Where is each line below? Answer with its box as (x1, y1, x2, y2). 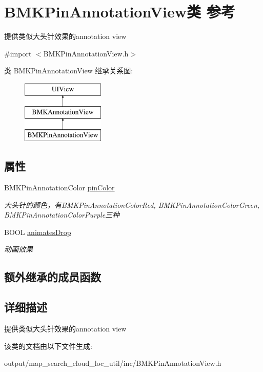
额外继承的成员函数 (4, 269, 101, 285)
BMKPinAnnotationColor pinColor (4, 182, 115, 193)
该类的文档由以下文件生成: (4, 340, 92, 351)
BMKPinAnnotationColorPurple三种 (4, 209, 120, 220)
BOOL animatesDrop (4, 226, 71, 237)
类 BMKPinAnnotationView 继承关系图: (4, 65, 133, 76)
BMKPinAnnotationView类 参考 (4, 1, 235, 22)
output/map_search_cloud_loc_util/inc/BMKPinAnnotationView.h (4, 358, 221, 368)
